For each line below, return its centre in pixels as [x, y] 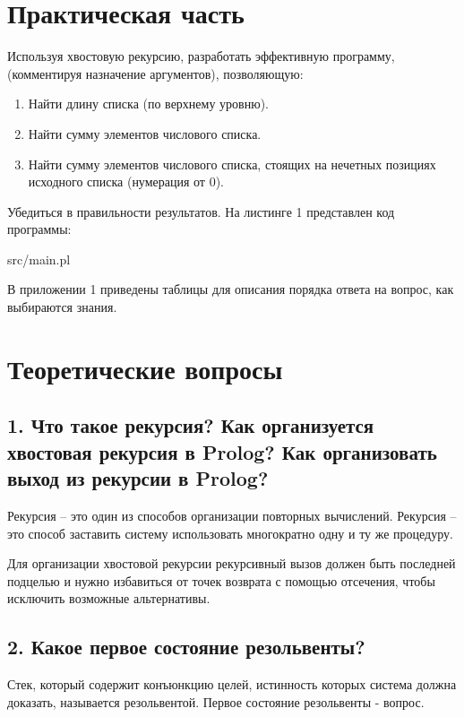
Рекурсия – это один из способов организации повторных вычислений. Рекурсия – [232, 516]
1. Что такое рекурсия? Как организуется [191, 425]
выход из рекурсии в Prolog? [138, 478]
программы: [39, 229]
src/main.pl [39, 259]
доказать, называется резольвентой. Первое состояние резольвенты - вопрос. [216, 701]
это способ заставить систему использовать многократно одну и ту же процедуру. [230, 533]
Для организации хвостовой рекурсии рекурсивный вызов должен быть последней [232, 563]
